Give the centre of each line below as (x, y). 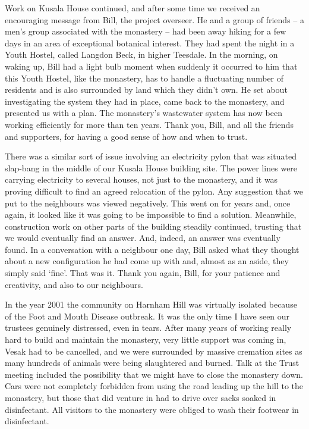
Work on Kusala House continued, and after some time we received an (133, 8)
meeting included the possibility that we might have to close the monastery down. (154, 374)
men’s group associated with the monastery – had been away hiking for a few (146, 31)
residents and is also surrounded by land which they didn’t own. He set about (146, 90)
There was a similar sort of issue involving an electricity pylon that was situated (151, 156)
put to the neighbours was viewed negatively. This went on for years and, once (148, 203)
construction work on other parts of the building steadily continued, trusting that (153, 226)
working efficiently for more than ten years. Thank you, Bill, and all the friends (149, 124)
